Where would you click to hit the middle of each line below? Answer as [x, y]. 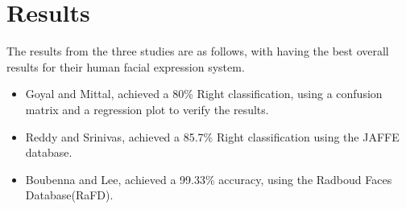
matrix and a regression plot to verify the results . [147, 109]
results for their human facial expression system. [126, 66]
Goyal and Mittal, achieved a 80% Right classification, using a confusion [204, 94]
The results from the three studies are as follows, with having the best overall [198, 51]
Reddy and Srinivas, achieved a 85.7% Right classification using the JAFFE [212, 136]
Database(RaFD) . [69, 195]
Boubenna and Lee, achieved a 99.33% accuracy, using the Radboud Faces [209, 179]
